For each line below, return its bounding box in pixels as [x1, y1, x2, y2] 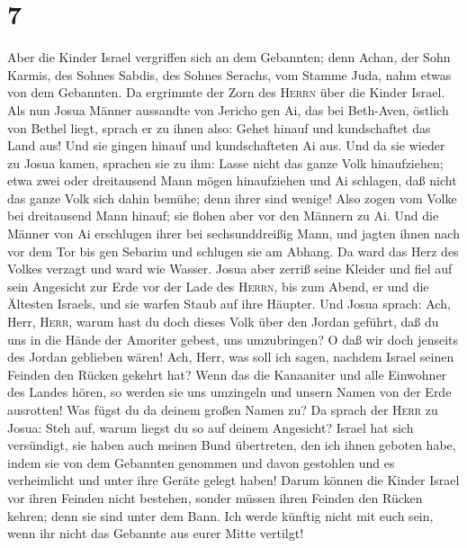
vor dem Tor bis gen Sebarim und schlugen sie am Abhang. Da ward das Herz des [7, 241, 459, 260]
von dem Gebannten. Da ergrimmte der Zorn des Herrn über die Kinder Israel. [7, 83, 445, 102]
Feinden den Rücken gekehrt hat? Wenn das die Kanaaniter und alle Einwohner [7, 364, 447, 383]
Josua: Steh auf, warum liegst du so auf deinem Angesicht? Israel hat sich [7, 418, 414, 436]
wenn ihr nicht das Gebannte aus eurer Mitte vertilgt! [7, 524, 304, 543]
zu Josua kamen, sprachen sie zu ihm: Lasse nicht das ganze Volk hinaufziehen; [7, 153, 444, 172]
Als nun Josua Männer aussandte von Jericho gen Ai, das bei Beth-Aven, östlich [7, 100, 449, 119]
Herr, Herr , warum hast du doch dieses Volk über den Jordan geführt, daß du [7, 312, 439, 331]
